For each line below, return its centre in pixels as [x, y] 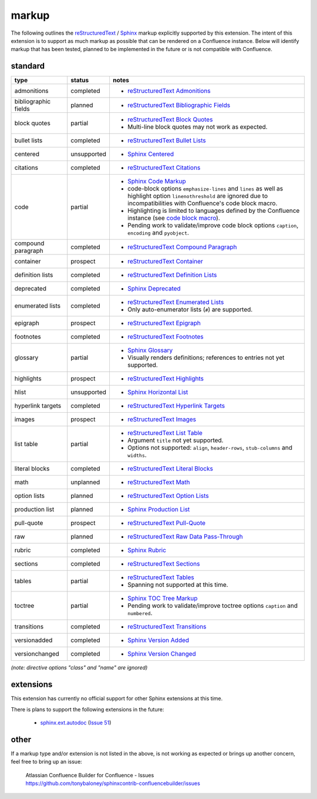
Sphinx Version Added [158, 640]
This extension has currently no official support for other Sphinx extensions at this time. [117, 698]
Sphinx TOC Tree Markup [162, 599]
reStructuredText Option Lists [168, 496]
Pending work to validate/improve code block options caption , [213, 225]
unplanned [85, 482]
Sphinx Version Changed [161, 654]
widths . [137, 455]
